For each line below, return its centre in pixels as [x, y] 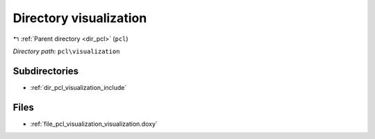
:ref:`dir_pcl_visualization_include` [78, 87]
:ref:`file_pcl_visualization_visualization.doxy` [94, 124]
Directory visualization [80, 18]
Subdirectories [46, 71]
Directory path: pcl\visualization [67, 51]
